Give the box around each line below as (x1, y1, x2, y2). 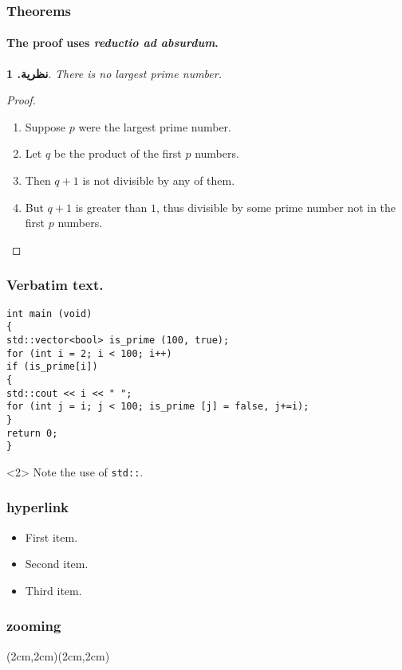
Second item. (25, 555, 89, 572)
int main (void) (6, 308, 93, 319)
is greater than (75, 198, 148, 215)
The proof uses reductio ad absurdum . (6, 34, 219, 51)
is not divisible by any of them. (82, 172, 235, 189)
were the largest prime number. (78, 118, 231, 135)
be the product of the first (53, 145, 182, 162)
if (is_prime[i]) (6, 361, 98, 373)
